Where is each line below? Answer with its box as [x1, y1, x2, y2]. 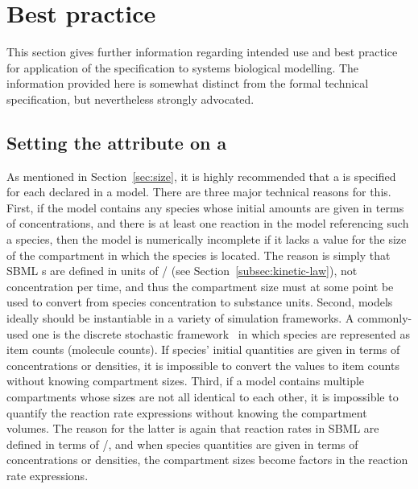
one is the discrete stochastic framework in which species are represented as [31, 325, 410, 342]
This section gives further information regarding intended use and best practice [6, 43, 398, 60]
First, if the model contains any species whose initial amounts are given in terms [6, 199, 404, 216]
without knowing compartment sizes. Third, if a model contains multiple [6, 372, 365, 389]
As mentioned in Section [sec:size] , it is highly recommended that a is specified [6, 167, 396, 184]
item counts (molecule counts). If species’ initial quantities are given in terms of [6, 341, 400, 358]
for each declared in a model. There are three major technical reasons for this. [6, 183, 391, 200]
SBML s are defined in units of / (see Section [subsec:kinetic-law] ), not [6, 262, 358, 279]
